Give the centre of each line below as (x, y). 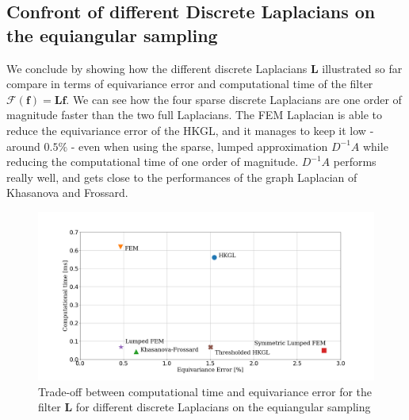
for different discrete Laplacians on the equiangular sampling (223, 407)
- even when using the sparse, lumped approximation (199, 146)
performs (355, 162)
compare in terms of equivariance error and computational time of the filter (190, 84)
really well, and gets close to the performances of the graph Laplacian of (182, 177)
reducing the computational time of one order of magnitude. (153, 162)
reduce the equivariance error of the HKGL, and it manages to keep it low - (190, 130)
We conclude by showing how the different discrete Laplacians (157, 68)
